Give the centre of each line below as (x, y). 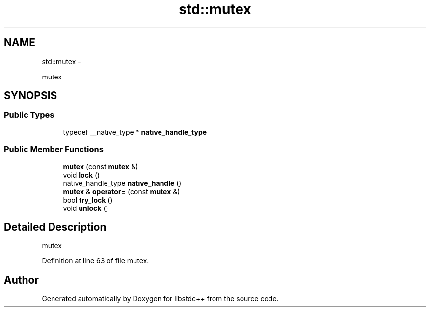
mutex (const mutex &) (101, 166)
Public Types (29, 115)
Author (21, 280)
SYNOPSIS (31, 96)
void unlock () (86, 208)
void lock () (81, 175)
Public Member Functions (54, 149)
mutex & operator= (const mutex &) (121, 191)
